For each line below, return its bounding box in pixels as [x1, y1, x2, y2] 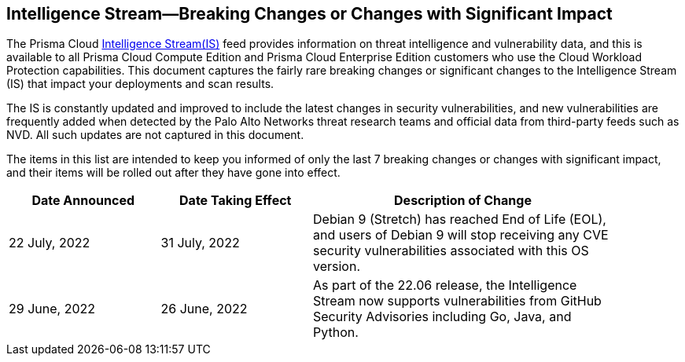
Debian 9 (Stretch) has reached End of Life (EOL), [313, 211, 606, 228]
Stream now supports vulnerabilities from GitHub [313, 293, 602, 309]
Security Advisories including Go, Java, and [313, 309, 572, 325]
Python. [313, 324, 359, 341]
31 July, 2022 [160, 235, 240, 251]
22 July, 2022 [9, 235, 90, 251]
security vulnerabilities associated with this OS [313, 243, 589, 259]
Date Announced [31, 192, 134, 209]
